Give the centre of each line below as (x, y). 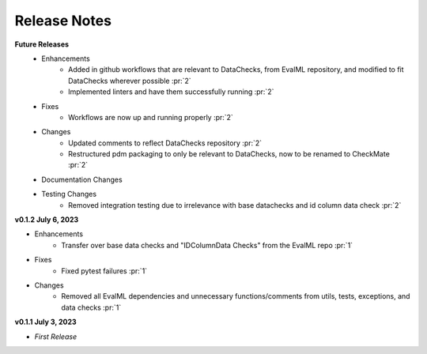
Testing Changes (69, 194)
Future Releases (42, 44)
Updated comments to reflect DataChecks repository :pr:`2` (165, 143)
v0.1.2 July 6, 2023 (47, 220)
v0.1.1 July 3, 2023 (45, 322)
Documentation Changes (82, 179)
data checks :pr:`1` (91, 307)
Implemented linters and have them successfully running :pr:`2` (171, 92)
